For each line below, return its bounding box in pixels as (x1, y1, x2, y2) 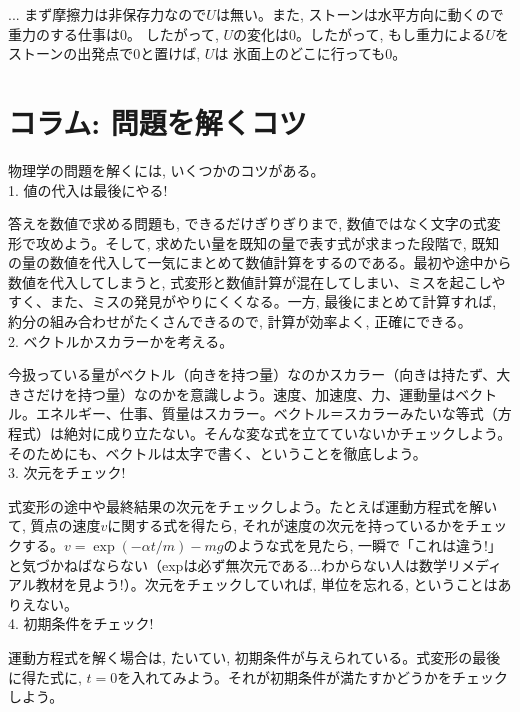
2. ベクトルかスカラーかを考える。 (8, 330, 234, 351)
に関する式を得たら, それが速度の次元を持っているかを (107, 515, 466, 536)
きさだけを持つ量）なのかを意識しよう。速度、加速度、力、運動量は (8, 383, 456, 404)
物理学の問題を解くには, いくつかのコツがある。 (8, 159, 325, 180)
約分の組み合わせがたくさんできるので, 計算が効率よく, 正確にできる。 (8, 311, 472, 332)
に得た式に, (8, 666, 82, 687)
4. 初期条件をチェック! (8, 613, 154, 634)
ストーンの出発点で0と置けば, (8, 43, 201, 64)
